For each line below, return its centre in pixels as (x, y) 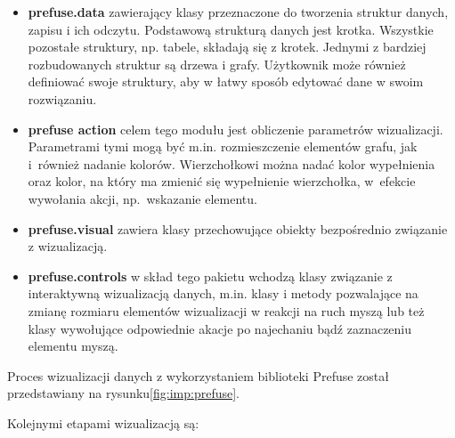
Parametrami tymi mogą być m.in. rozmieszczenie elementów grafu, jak (223, 146)
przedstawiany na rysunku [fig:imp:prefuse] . (123, 393)
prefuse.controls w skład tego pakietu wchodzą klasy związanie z (210, 276)
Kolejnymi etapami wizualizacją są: (103, 422)
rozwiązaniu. (62, 98)
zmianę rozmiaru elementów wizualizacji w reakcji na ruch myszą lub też (226, 310)
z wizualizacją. (68, 246)
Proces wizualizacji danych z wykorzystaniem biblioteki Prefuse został (199, 375)
